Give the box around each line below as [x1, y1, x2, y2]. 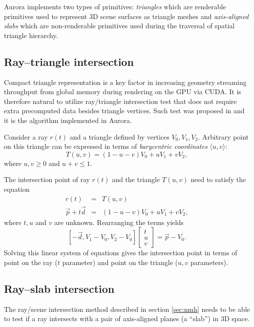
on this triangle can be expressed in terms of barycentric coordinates [4, 141, 208, 151]
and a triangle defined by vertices [69, 131, 169, 142]
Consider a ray [4, 131, 48, 142]
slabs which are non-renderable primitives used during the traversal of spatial [4, 20, 235, 31]
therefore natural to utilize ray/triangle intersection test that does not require [4, 96, 237, 106]
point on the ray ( [4, 257, 58, 267]
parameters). [190, 257, 228, 267]
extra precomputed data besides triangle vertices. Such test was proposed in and [4, 105, 245, 116]
